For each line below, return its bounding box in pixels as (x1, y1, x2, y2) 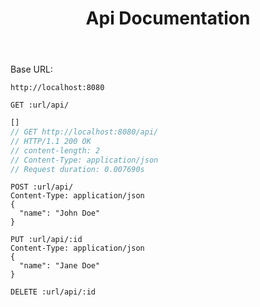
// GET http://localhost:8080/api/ (10, 127, 159, 137)
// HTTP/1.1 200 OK (10, 136, 92, 146)
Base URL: (10, 63, 53, 76)
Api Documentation (85, 7, 251, 30)
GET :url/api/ (10, 100, 70, 111)
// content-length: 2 (10, 145, 101, 156)
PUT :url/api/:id (10, 235, 83, 245)
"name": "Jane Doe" (19, 261, 101, 271)
